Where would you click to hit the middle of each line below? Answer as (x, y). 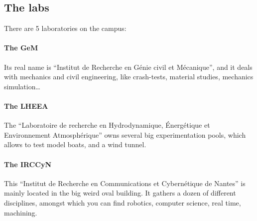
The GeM (21, 48)
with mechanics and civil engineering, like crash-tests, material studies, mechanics (129, 77)
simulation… (22, 86)
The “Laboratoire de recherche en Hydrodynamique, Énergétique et (107, 125)
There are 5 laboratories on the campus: (65, 28)
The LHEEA (26, 106)
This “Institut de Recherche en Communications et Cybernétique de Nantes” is (125, 183)
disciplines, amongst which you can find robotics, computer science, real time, (123, 202)
